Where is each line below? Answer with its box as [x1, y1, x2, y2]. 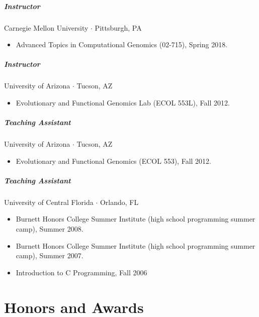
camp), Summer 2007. [16, 250, 83, 261]
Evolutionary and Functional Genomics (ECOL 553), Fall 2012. [16, 155, 211, 166]
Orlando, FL [100, 196, 139, 207]
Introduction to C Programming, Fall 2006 [16, 267, 147, 277]
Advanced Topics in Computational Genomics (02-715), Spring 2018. [16, 39, 228, 50]
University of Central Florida [4, 196, 94, 207]
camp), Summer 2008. [16, 224, 83, 234]
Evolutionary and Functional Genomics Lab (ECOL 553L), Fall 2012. [16, 97, 230, 108]
